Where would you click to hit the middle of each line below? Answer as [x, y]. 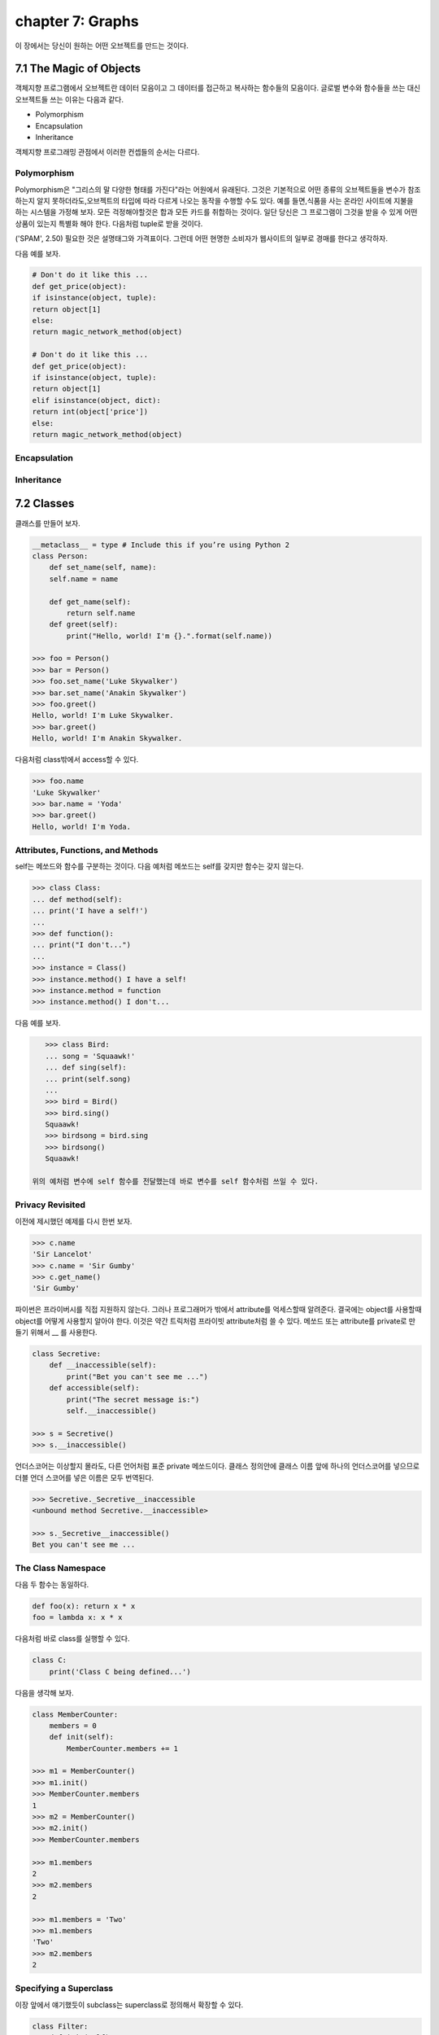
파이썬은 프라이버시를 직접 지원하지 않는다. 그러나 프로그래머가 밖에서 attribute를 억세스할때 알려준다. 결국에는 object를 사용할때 [218, 1310]
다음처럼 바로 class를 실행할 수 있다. [72, 1639]
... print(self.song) [88, 1079]
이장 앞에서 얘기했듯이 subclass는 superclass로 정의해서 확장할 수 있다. [129, 2004]
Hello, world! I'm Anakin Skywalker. [107, 738]
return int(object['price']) [90, 412]
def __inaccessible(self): [103, 1365]
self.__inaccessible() [112, 1411]
